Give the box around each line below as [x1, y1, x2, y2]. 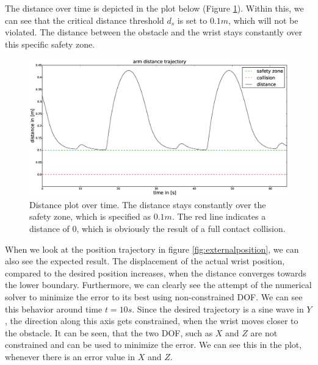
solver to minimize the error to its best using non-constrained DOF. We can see [5, 290, 303, 303]
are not [250, 326, 278, 339]
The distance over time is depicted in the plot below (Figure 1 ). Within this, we [5, 2, 304, 14]
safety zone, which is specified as [29, 210, 151, 223]
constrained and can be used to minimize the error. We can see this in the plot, [5, 338, 302, 351]
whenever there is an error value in [5, 350, 135, 363]
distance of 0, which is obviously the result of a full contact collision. [29, 222, 286, 234]
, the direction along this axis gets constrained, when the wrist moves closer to [5, 314, 298, 327]
